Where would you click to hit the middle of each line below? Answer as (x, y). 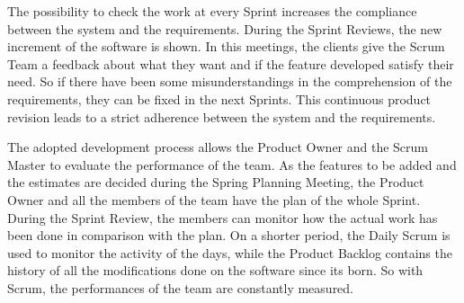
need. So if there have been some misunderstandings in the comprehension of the (230, 81)
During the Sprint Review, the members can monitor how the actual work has (223, 217)
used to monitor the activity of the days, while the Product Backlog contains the (230, 252)
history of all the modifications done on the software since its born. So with (215, 270)
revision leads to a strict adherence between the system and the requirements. (222, 116)
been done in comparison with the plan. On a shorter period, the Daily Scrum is (229, 235)
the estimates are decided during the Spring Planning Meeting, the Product (216, 182)
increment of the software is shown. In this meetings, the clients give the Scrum (226, 46)
